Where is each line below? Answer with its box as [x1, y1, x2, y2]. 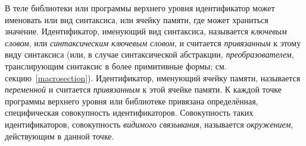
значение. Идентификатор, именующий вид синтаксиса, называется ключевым [5, 25, 287, 37]
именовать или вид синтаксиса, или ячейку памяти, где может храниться [5, 13, 268, 26]
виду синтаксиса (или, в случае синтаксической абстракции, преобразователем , [5, 48, 294, 61]
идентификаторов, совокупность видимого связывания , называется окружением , [5, 118, 293, 130]
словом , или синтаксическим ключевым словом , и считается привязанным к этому [5, 36, 301, 49]
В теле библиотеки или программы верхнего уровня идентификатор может [5, 2, 275, 14]
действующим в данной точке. [5, 129, 114, 142]
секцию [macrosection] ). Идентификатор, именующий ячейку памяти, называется [5, 71, 301, 84]
